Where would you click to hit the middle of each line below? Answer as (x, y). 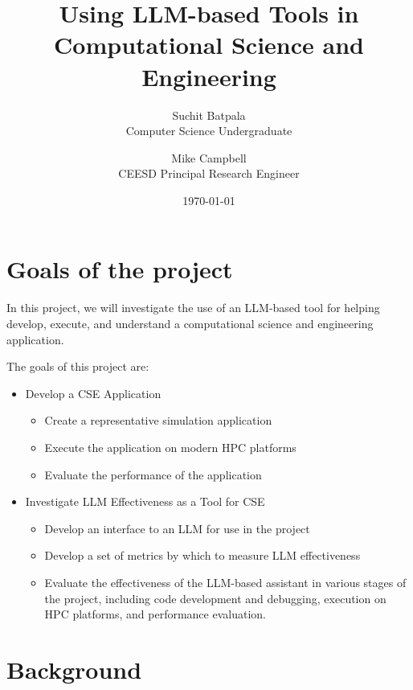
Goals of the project (120, 269)
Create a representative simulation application (158, 420)
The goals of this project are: (78, 366)
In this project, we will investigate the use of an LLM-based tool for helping (193, 308)
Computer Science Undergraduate (209, 131)
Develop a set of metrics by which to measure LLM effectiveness (202, 555)
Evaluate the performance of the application (153, 474)
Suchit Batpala (209, 115)
